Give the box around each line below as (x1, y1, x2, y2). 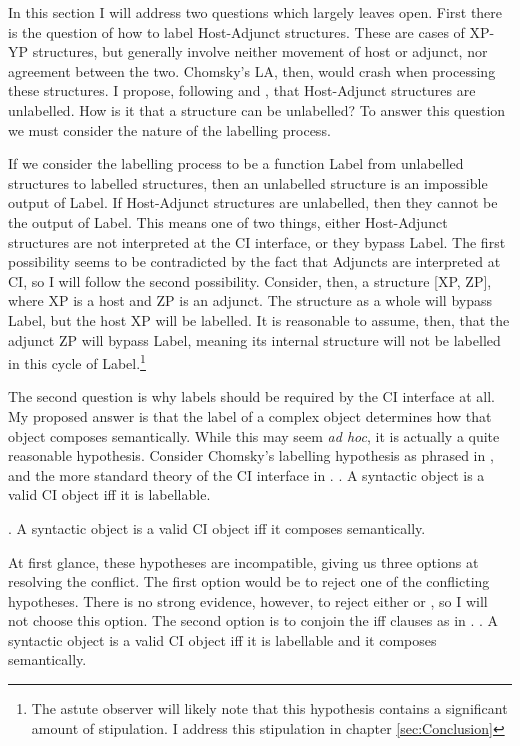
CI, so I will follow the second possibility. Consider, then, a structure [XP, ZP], (8, 270, 492, 291)
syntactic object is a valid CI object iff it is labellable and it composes (8, 629, 437, 650)
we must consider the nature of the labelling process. (8, 119, 331, 140)
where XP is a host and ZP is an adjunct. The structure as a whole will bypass (8, 290, 493, 311)
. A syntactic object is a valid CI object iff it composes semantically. (8, 517, 426, 538)
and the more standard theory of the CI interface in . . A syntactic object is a (8, 464, 485, 485)
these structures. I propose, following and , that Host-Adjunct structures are (8, 80, 476, 101)
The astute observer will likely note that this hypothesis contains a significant (31, 698, 508, 719)
